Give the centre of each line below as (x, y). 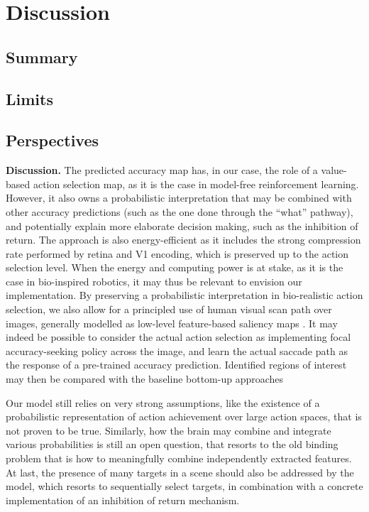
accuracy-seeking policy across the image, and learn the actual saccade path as (177, 350)
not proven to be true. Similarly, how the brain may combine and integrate (169, 430)
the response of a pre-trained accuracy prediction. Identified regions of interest (176, 365)
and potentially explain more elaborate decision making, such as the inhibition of (182, 225)
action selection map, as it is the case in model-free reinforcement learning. (196, 184)
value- (334, 170)
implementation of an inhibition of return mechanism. (123, 500)
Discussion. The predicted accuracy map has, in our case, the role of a (162, 170)
